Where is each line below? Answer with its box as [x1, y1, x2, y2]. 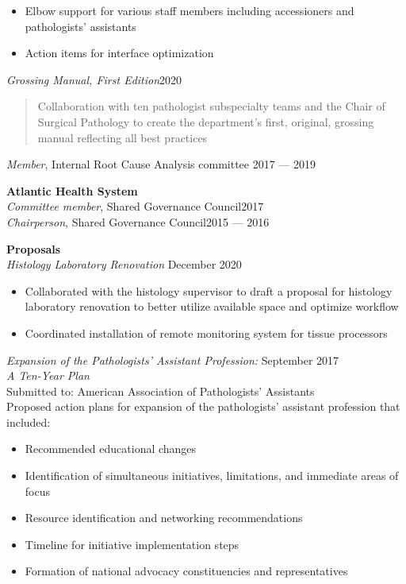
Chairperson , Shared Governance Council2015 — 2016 [6, 213, 270, 230]
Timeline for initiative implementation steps [25, 536, 239, 552]
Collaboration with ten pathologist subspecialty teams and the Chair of [37, 98, 385, 114]
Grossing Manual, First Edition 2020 [6, 71, 182, 87]
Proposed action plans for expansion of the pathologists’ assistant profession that [6, 398, 400, 415]
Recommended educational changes [25, 440, 197, 457]
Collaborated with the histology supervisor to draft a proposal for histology [25, 282, 393, 299]
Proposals [6, 240, 61, 257]
